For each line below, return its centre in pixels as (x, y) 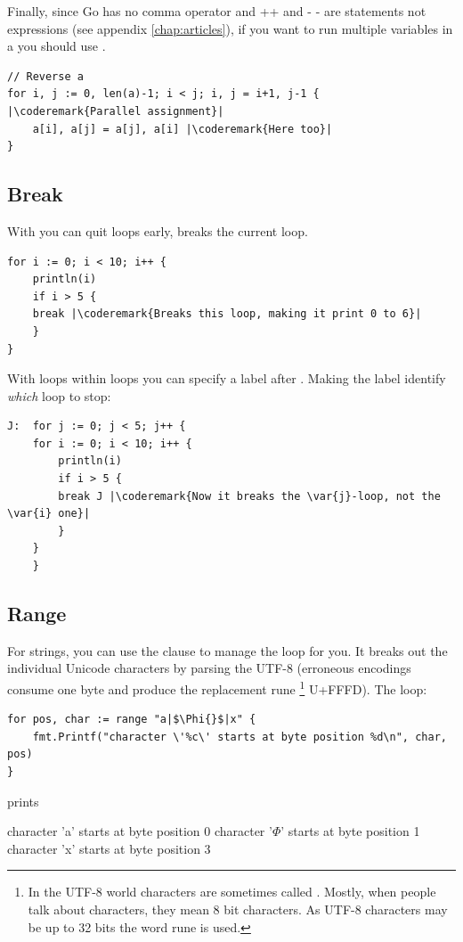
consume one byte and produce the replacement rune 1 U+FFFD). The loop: (217, 688)
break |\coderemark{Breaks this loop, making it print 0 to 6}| (227, 314)
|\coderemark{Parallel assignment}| (116, 111)
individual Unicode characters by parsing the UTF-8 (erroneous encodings (209, 668)
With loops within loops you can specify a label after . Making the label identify (227, 378)
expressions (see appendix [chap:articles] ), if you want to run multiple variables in (230, 28)
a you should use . (57, 46)
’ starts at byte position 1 (350, 831)
